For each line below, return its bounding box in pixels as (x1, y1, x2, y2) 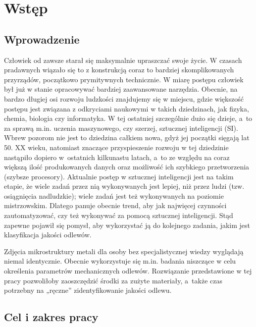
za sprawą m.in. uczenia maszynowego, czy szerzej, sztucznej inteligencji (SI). (4, 122, 238, 133)
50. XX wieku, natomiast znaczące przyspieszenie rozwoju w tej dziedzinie (4, 142, 229, 152)
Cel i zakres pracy (4, 309, 99, 325)
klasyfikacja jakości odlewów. (4, 229, 92, 240)
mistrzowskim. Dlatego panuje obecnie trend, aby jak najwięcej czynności (4, 200, 227, 211)
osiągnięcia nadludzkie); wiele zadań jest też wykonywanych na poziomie (4, 190, 224, 201)
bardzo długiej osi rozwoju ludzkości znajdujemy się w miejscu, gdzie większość (4, 93, 244, 104)
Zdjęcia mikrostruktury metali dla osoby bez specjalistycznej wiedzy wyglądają (4, 246, 244, 256)
